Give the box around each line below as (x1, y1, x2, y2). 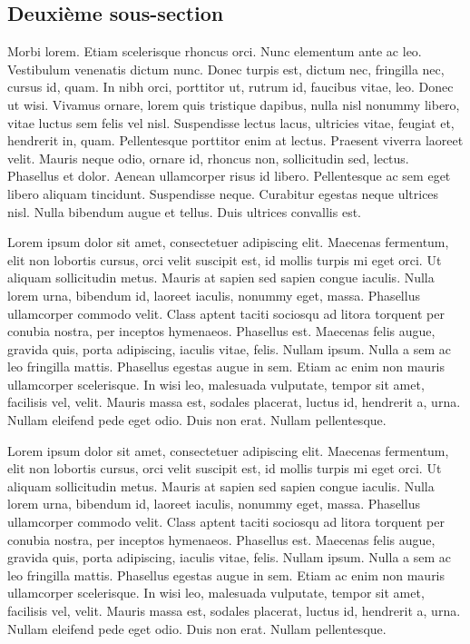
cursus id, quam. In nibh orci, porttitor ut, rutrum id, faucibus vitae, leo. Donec (7, 77, 454, 96)
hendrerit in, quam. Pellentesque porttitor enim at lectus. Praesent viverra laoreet (7, 131, 464, 150)
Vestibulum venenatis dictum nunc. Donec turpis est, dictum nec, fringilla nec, (7, 59, 445, 78)
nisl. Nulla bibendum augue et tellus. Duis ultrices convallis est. (7, 202, 361, 221)
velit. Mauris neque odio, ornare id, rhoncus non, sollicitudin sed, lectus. (7, 148, 409, 167)
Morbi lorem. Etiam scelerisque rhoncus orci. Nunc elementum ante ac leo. (7, 42, 422, 61)
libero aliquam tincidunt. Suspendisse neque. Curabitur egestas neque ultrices (7, 183, 439, 203)
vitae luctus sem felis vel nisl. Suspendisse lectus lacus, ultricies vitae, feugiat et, (7, 113, 455, 132)
